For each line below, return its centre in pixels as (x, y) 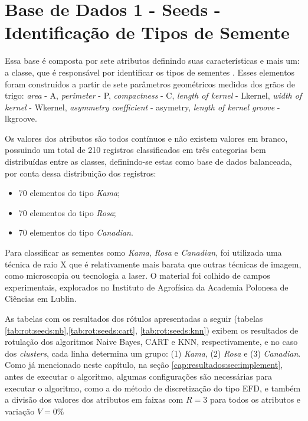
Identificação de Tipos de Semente (147, 32)
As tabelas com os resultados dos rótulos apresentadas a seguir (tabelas (134, 318)
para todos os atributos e (255, 399)
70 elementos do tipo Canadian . (76, 232)
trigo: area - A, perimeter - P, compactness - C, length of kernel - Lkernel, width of (153, 95)
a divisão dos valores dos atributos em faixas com (94, 399)
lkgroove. (21, 118)
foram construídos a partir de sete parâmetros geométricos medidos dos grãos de (150, 84)
